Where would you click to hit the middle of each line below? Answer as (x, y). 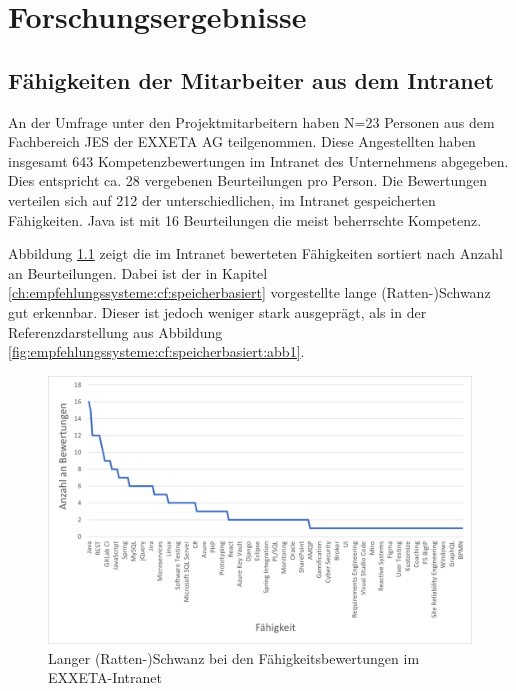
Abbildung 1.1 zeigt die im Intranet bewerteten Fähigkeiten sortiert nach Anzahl (255, 253)
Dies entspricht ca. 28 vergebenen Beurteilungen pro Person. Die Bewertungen (247, 180)
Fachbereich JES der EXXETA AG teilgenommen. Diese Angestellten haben (242, 141)
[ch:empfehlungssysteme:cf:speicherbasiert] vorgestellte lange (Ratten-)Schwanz (249, 292)
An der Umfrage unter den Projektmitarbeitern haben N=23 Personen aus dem (251, 121)
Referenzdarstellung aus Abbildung (115, 331)
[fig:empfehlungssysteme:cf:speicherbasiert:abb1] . (156, 351)
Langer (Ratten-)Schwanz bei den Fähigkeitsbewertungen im (234, 657)
